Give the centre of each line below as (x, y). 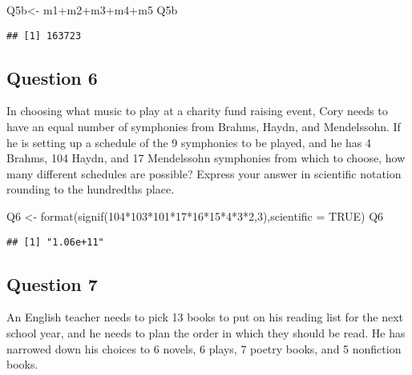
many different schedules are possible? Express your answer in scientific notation (204, 173)
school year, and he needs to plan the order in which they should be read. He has (206, 333)
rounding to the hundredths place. (91, 189)
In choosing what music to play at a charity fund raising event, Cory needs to (197, 111)
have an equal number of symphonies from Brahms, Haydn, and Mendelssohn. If (204, 127)
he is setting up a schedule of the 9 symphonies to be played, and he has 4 (189, 142)
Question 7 (52, 283)
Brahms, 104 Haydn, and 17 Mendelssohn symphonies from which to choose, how (206, 158)
